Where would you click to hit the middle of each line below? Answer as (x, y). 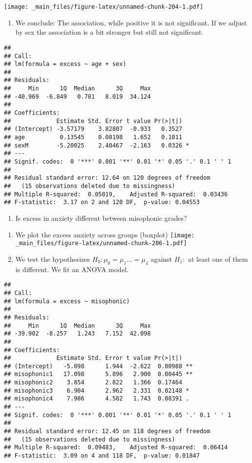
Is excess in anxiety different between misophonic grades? (101, 218)
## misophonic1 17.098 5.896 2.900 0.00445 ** (98, 374)
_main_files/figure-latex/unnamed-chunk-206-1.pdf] (101, 243)
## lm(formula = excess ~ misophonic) (67, 301)
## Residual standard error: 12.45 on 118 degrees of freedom (107, 431)
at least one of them (218, 259)
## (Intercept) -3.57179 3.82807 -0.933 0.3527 (93, 129)
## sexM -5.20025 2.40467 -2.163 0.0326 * (97, 145)
